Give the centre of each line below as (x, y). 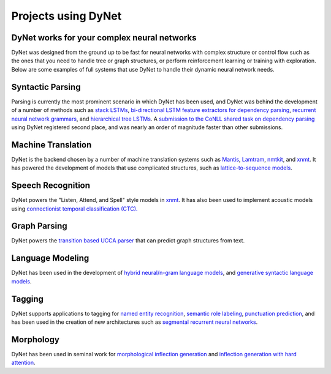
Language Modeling (50, 258)
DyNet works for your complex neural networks (104, 38)
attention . (24, 363)
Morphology (35, 339)
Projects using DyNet (67, 16)
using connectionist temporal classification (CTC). (74, 209)
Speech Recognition (51, 186)
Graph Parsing (39, 226)
